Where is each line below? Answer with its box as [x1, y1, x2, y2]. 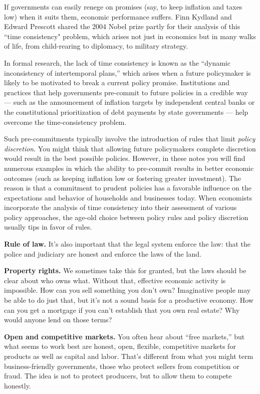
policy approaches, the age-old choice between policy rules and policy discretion [4, 212, 248, 222]
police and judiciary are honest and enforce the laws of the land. [4, 248, 201, 259]
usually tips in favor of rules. [4, 222, 92, 232]
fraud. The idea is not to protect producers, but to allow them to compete [4, 370, 232, 381]
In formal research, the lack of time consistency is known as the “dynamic [4, 57, 230, 68]
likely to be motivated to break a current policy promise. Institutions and [4, 77, 229, 88]
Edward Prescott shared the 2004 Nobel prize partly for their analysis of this [4, 21, 240, 32]
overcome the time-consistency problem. [4, 116, 127, 127]
